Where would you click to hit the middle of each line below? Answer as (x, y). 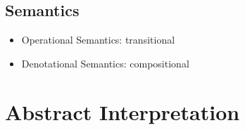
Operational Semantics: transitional (98, 40)
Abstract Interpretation (122, 111)
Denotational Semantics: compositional (105, 63)
